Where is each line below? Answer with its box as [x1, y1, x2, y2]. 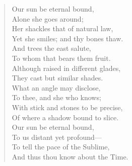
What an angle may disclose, [12, 82, 101, 93]
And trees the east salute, [12, 43, 91, 53]
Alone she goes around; [12, 13, 84, 24]
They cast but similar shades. [12, 72, 103, 83]
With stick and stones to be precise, [12, 102, 123, 112]
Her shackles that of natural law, [12, 23, 113, 34]
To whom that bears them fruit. [12, 52, 111, 63]
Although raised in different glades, [12, 62, 121, 73]
